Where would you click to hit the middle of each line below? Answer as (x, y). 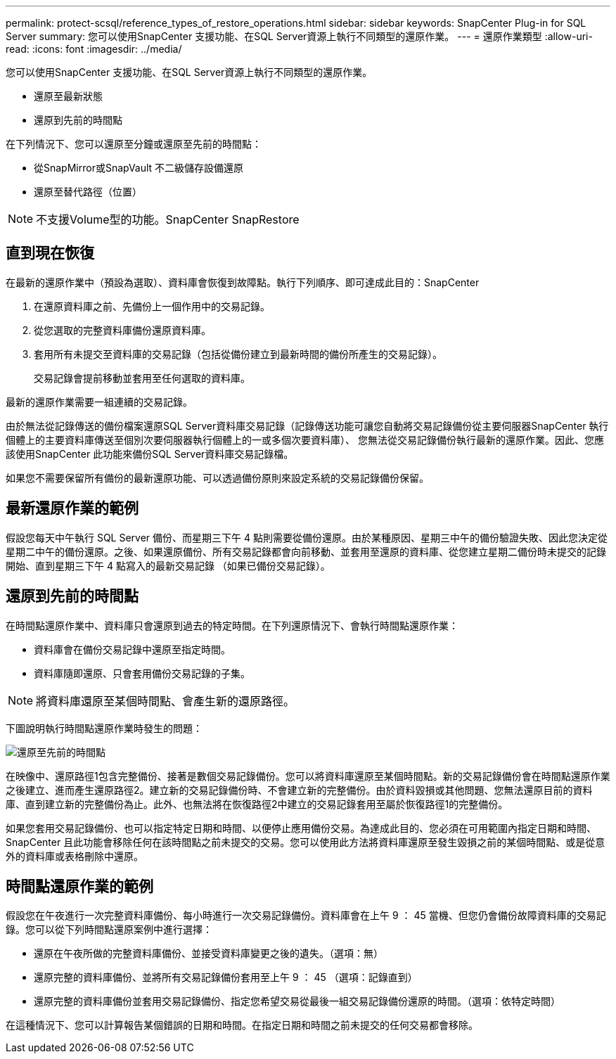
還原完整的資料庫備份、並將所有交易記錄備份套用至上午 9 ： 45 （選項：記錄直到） (226, 977)
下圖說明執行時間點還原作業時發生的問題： (104, 728)
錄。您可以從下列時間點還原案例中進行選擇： (109, 930)
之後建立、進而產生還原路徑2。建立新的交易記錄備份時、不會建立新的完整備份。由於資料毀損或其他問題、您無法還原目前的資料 (299, 790)
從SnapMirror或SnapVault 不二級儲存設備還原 (139, 168)
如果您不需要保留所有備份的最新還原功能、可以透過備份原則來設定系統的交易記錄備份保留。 (217, 477)
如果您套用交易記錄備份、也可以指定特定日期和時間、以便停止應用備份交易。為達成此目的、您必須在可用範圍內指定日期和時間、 (301, 828)
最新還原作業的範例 (72, 508)
